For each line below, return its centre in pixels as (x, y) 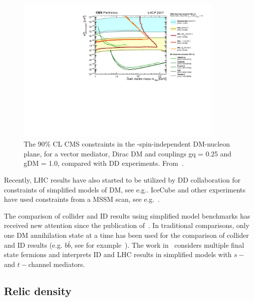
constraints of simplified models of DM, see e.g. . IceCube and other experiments (125, 189)
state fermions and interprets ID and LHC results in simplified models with (118, 254)
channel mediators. (57, 264)
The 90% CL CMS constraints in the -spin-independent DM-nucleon (127, 144)
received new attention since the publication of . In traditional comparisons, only (127, 225)
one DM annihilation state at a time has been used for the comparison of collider (127, 235)
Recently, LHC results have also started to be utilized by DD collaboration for (122, 180)
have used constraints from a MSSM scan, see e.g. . (82, 199)
